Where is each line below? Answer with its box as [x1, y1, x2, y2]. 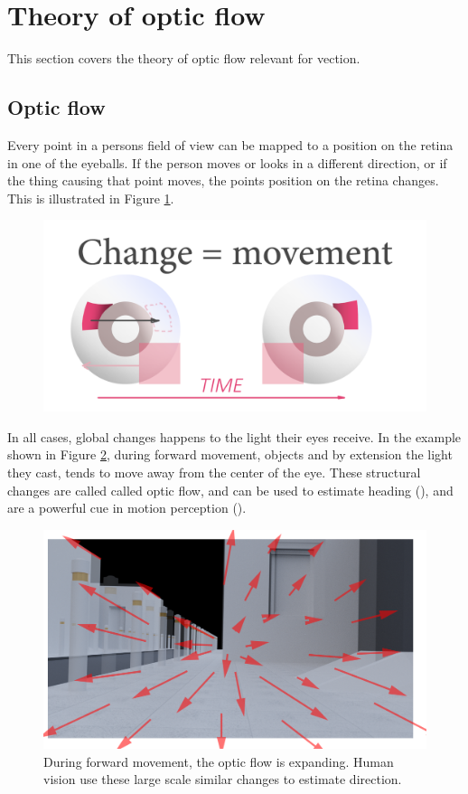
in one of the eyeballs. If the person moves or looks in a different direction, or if [7, 153, 447, 172]
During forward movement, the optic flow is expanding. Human [43, 751, 394, 770]
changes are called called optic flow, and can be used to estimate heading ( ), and [7, 480, 454, 499]
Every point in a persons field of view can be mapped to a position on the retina [7, 135, 454, 154]
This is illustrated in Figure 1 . [7, 188, 174, 207]
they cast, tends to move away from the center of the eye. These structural [7, 463, 421, 482]
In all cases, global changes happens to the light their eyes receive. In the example [7, 427, 462, 446]
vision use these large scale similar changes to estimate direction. [43, 770, 402, 789]
